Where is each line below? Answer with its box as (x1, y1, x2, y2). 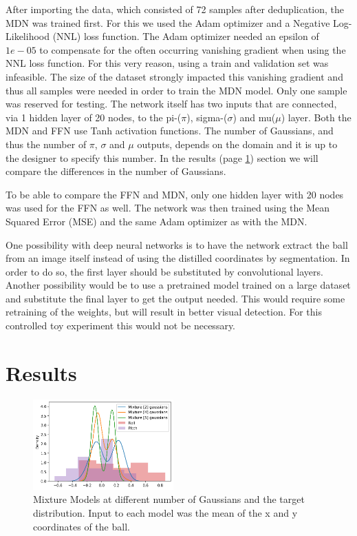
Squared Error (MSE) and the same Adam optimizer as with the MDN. (6, 214, 307, 228)
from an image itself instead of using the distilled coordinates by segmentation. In (6, 251, 350, 265)
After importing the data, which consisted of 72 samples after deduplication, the (6, 2, 344, 16)
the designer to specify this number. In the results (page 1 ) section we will (6, 150, 318, 165)
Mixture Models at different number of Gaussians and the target (33, 492, 305, 506)
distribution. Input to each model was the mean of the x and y (33, 505, 298, 519)
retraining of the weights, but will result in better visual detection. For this (6, 305, 323, 319)
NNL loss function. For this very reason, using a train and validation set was (6, 56, 329, 70)
